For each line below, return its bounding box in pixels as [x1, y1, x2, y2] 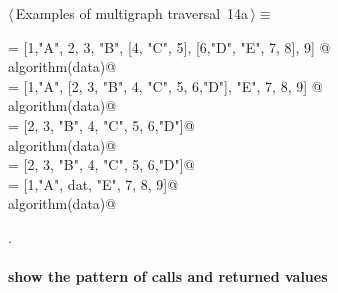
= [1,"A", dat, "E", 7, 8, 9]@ [8, 173, 179, 194]
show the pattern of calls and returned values [8, 266, 328, 287]
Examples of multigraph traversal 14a [15, 3, 249, 23]
